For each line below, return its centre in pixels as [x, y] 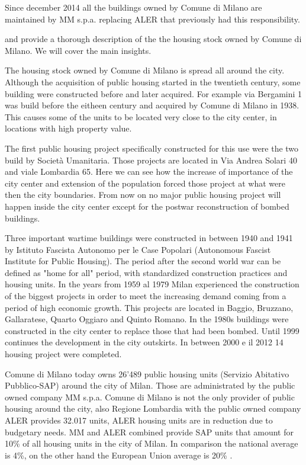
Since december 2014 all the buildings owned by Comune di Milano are [133, 7]
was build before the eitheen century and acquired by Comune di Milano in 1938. [152, 105]
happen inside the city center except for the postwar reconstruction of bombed [147, 206]
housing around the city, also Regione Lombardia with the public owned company [153, 408]
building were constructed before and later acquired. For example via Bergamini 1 [154, 93]
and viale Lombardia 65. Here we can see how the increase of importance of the [149, 171]
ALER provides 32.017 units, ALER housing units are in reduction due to [139, 420]
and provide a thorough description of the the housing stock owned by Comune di [153, 39]
